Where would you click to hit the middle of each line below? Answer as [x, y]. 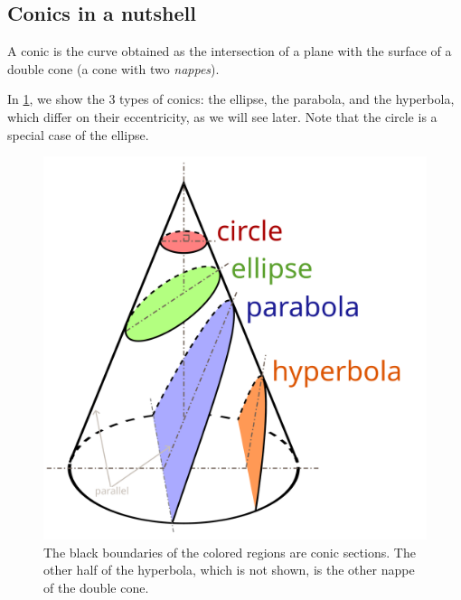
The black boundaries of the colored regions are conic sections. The [230, 552]
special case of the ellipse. [78, 134]
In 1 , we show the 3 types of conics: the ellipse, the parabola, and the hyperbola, [231, 99]
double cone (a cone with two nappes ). [113, 68]
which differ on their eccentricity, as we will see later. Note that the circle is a [222, 116]
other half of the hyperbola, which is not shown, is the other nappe [229, 570]
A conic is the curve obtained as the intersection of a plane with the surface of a [230, 51]
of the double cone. [96, 587]
